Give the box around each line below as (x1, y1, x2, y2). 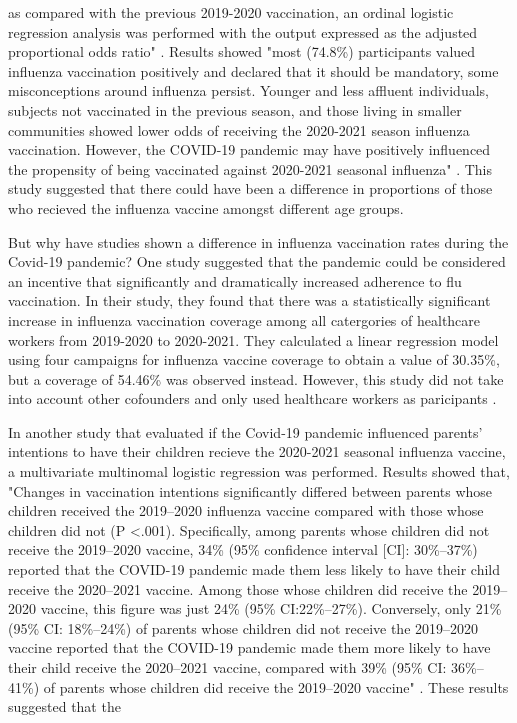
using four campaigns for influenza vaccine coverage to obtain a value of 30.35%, (8, 349, 500, 370)
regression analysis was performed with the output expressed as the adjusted (8, 21, 478, 42)
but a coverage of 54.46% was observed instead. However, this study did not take (8, 368, 504, 389)
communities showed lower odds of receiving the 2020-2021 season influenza (8, 119, 470, 140)
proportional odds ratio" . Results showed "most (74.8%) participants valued (8, 41, 476, 62)
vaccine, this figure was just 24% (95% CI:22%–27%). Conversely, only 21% (40, 598, 502, 619)
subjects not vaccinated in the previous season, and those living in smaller (8, 99, 462, 120)
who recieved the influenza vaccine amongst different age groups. (8, 197, 404, 218)
